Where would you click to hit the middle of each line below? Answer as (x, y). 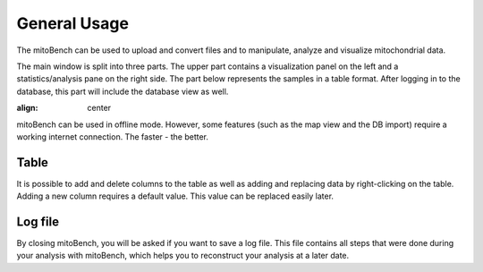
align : (27, 108)
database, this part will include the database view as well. (123, 91)
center (99, 108)
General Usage (73, 23)
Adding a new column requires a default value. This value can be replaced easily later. (175, 196)
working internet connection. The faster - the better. (113, 136)
